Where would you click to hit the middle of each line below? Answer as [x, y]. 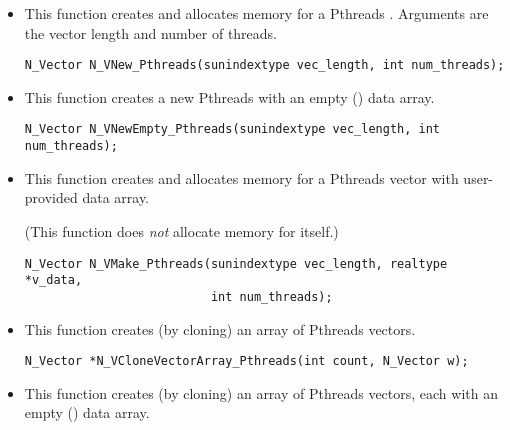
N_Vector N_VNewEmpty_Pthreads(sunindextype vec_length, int [232, 129]
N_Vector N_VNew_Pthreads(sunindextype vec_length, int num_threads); [264, 65]
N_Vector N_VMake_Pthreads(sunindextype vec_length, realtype [236, 263]
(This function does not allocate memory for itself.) [181, 230]
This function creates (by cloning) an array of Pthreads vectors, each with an [261, 392]
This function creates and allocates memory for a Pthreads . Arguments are [256, 13]
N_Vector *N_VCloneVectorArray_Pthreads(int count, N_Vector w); [246, 361]
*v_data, [53, 280]
